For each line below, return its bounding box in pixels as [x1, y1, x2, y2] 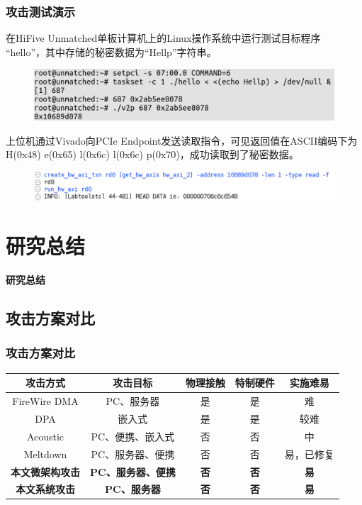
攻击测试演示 [6, 2, 76, 20]
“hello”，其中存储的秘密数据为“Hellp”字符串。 [6, 44, 217, 59]
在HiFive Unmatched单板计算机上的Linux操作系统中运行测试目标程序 [6, 30, 321, 45]
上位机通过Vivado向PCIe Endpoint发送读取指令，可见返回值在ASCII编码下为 [6, 133, 358, 148]
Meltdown [23, 446, 67, 461]
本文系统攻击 [16, 482, 75, 496]
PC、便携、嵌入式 [91, 428, 175, 443]
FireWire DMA [12, 394, 79, 409]
